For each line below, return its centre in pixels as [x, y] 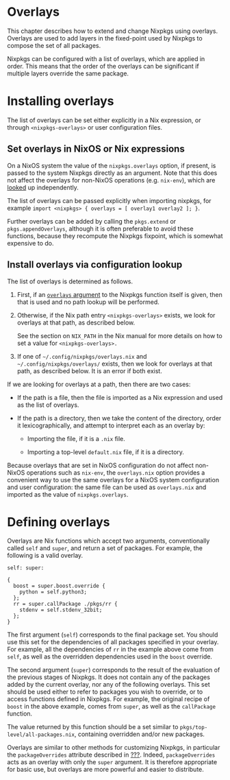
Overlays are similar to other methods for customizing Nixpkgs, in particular [114, 748]
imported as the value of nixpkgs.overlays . [68, 494]
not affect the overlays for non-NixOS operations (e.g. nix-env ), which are [111, 180]
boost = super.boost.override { [60, 586]
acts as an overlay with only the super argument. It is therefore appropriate [112, 762]
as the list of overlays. [48, 405]
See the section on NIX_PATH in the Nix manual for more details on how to [119, 335]
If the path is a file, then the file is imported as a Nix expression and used [120, 397]
